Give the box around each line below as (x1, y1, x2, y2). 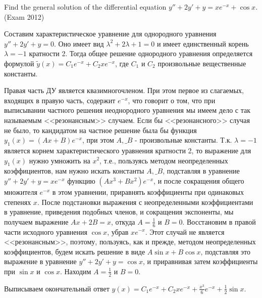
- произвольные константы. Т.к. (135, 135, 232, 145)
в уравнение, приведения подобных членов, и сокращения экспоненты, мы (4, 206, 234, 217)
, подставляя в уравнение (163, 165, 240, 176)
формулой (4, 58, 34, 68)
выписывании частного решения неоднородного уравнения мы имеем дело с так (4, 105, 251, 115)
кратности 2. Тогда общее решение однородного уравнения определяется (29, 48, 253, 59)
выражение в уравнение (4, 256, 77, 267)
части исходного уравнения (4, 226, 87, 237)
